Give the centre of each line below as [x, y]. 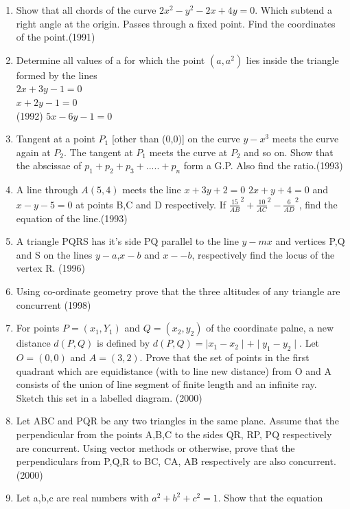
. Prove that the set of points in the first [224, 357]
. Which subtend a [294, 10]
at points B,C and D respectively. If [151, 204]
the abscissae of [49, 165]
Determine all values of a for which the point [110, 59]
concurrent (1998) [54, 304]
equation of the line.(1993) [72, 218]
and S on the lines [54, 254]
